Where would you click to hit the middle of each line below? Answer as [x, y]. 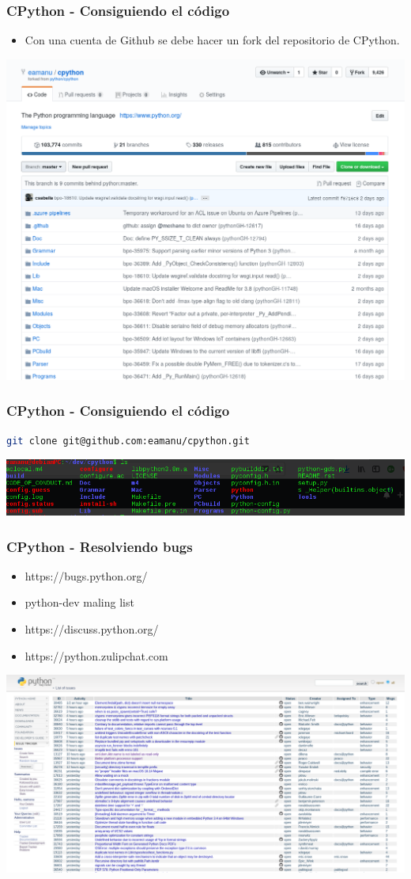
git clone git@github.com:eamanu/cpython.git [128, 441]
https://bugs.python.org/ [86, 575]
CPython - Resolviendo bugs [100, 546]
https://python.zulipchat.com [96, 655]
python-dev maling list [79, 602]
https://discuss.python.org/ [92, 629]
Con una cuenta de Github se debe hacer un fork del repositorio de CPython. [212, 40]
